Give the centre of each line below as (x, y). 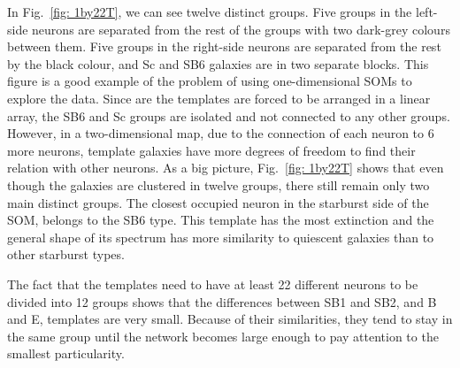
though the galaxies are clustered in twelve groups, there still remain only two (218, 184)
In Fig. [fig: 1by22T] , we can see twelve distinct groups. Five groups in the (210, 11)
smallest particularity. (66, 353)
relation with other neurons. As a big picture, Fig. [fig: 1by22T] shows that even (226, 168)
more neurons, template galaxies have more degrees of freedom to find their (211, 150)
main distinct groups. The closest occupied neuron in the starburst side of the (218, 202)
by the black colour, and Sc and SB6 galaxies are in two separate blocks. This (218, 63)
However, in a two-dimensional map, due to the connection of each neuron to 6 (221, 133)
